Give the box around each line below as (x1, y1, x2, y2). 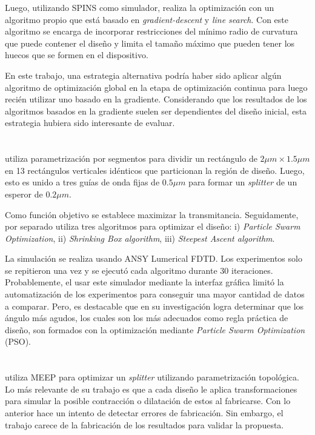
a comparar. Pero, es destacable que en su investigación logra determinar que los (5, 299, 304, 312)
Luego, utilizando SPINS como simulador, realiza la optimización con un (5, 1, 274, 13)
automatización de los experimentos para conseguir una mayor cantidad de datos (5, 288, 305, 301)
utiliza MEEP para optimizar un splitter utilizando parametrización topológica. (5, 371, 299, 384)
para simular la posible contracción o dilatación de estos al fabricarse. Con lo (5, 394, 291, 407)
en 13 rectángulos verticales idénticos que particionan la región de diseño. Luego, (5, 164, 305, 176)
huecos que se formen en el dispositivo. (5, 48, 148, 61)
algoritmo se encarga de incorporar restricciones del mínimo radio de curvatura (5, 25, 298, 38)
